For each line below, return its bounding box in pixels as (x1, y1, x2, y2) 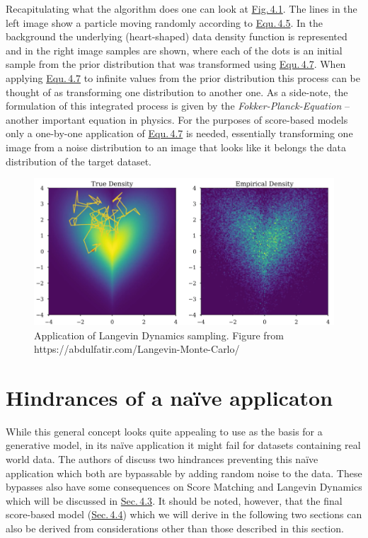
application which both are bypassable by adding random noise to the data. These (6, 465, 362, 480)
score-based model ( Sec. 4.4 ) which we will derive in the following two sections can (6, 507, 362, 522)
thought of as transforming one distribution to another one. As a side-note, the (6, 84, 348, 99)
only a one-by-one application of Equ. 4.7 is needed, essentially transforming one (6, 126, 353, 141)
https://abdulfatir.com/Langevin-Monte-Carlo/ (34, 341, 240, 356)
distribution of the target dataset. (6, 153, 151, 168)
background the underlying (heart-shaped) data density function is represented (6, 29, 347, 44)
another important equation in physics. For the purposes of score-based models (6, 112, 348, 127)
